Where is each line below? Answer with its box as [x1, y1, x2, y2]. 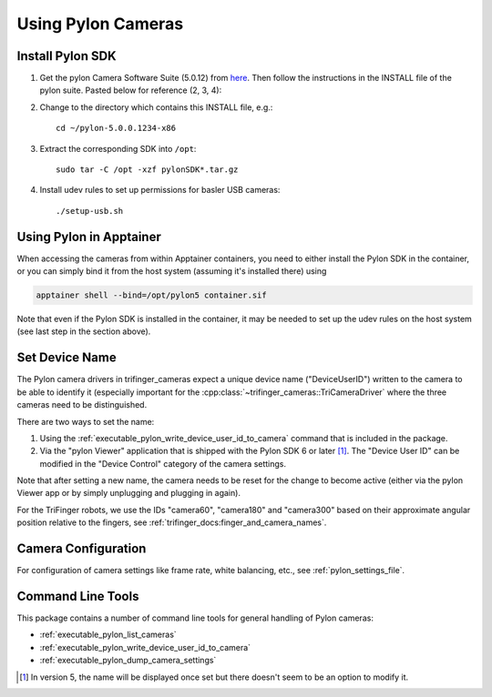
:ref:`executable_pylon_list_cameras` [39, 629, 177, 641]
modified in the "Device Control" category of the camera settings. [39, 458, 287, 469]
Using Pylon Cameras [16, 14, 184, 34]
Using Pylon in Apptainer [16, 228, 161, 245]
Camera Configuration [16, 541, 147, 557]
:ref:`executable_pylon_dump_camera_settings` [39, 655, 217, 666]
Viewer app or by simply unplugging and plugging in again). [16, 488, 241, 499]
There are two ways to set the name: [16, 416, 155, 427]
